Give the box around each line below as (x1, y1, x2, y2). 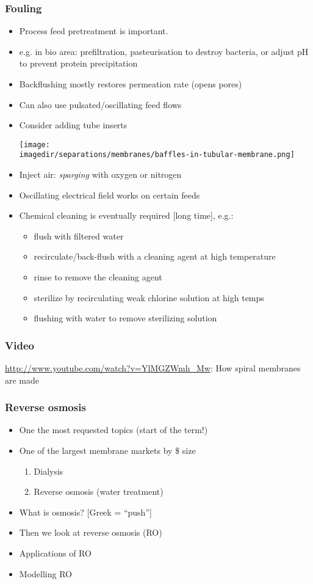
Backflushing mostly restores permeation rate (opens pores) (19, 78, 242, 90)
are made (5, 373, 40, 386)
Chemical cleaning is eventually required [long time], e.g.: (19, 209, 234, 222)
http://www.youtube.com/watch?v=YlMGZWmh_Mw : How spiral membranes (5, 362, 301, 374)
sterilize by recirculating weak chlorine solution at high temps (34, 291, 264, 304)
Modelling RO (19, 567, 72, 580)
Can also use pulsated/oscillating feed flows (19, 98, 182, 111)
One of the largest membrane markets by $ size (19, 444, 196, 457)
